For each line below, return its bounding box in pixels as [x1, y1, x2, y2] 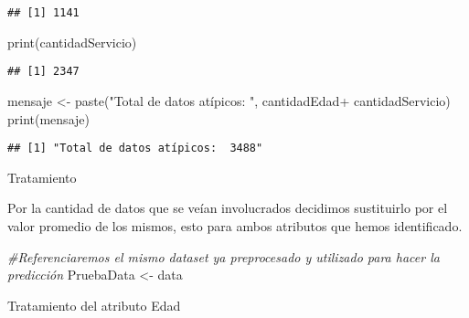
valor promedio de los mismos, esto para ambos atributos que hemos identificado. [7, 216, 463, 235]
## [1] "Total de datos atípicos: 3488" [7, 142, 263, 155]
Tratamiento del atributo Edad [7, 295, 181, 314]
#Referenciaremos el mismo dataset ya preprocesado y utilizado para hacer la [7, 247, 440, 266]
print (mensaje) [7, 109, 90, 128]
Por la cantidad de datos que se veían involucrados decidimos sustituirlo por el [7, 198, 448, 217]
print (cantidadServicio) [7, 32, 137, 51]
